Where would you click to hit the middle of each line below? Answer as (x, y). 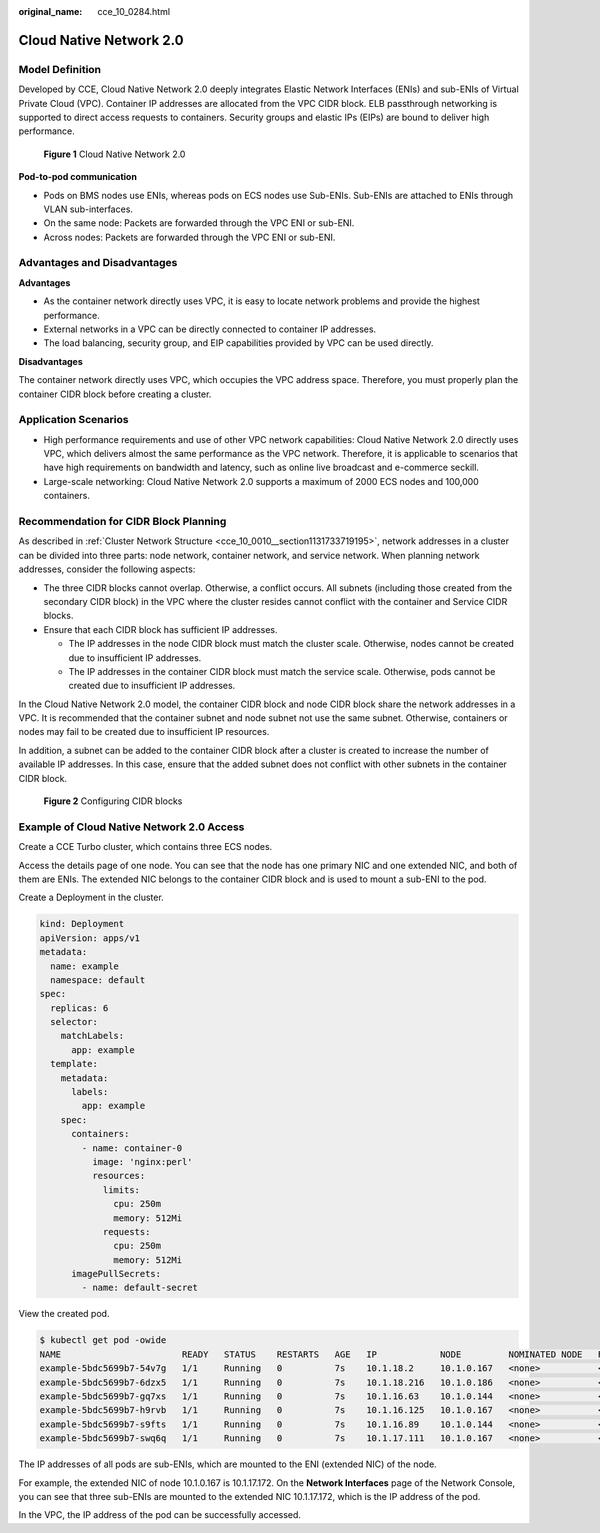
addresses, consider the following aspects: (107, 569)
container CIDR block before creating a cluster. (115, 394)
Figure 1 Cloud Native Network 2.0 (114, 154)
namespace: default (98, 979)
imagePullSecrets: (116, 1274)
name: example (85, 966)
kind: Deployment (82, 924)
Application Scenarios (73, 420)
